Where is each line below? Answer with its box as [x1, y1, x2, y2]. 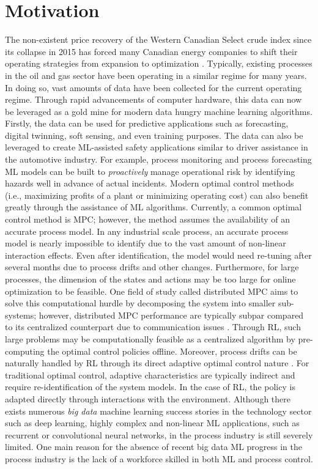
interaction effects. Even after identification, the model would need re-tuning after [5, 248, 312, 261]
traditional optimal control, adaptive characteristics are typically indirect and [5, 368, 295, 381]
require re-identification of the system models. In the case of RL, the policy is [5, 380, 295, 393]
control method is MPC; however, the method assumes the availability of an [5, 213, 290, 226]
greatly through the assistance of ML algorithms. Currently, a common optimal [5, 201, 302, 213]
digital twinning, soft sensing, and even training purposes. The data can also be [5, 128, 303, 141]
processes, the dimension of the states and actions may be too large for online [5, 273, 296, 285]
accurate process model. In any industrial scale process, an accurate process [5, 224, 289, 237]
